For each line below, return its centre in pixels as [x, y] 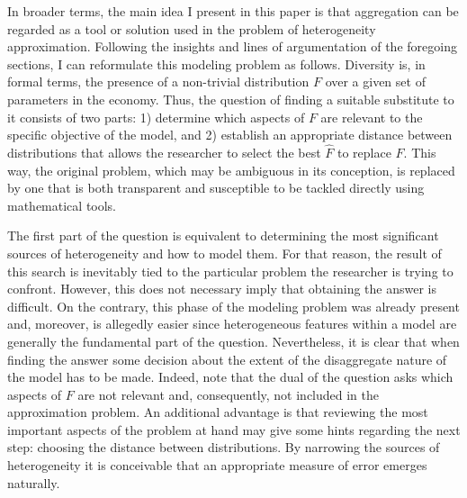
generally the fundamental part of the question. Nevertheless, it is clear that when [233, 341]
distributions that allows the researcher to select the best [164, 152]
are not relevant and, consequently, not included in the [229, 394]
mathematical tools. [62, 205]
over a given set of [375, 81]
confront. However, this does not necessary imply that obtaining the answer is [222, 289]
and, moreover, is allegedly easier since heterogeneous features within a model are [232, 324]
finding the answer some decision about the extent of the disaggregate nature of [227, 359]
